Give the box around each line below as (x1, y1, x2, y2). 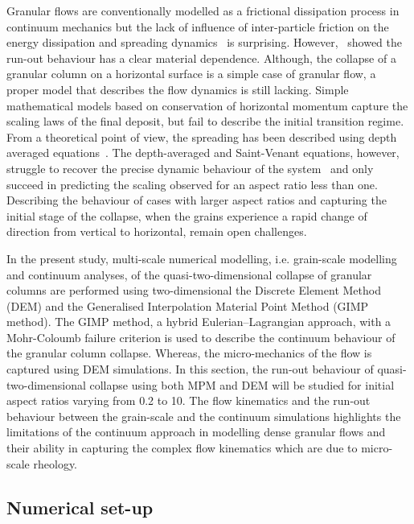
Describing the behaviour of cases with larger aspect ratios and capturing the (6, 192, 387, 208)
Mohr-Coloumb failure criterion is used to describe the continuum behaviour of (6, 328, 396, 345)
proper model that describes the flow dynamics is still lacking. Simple (6, 80, 349, 97)
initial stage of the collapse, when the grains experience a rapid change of (6, 207, 367, 224)
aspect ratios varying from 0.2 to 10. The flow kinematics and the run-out (6, 392, 371, 409)
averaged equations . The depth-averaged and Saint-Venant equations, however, (6, 144, 400, 161)
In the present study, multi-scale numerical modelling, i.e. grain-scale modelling (6, 250, 397, 266)
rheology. (33, 455, 78, 472)
